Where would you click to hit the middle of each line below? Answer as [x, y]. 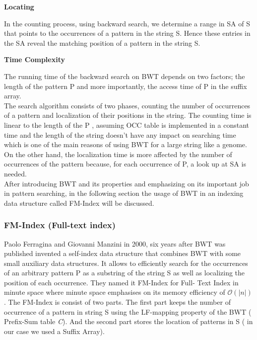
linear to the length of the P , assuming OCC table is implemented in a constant [127, 125]
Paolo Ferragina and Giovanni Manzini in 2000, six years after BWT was [115, 243]
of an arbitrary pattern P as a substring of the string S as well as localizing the [125, 273]
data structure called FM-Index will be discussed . [79, 203]
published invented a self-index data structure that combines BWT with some [123, 253]
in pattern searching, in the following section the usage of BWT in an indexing [124, 193]
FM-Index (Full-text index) [60, 225]
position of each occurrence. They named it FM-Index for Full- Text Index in [121, 282]
